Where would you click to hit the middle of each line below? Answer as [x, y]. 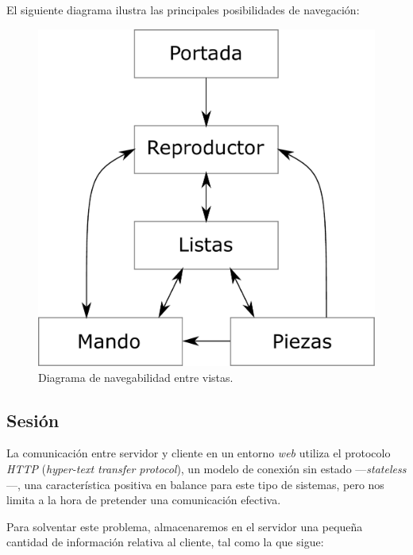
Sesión [33, 420]
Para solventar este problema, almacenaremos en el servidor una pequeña [185, 526]
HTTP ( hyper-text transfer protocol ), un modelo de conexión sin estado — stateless [206, 468]
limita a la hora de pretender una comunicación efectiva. [144, 500]
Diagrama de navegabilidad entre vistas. [136, 377]
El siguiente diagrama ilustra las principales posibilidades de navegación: [183, 10]
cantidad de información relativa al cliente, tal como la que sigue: [165, 542]
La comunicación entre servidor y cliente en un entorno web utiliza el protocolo [199, 453]
